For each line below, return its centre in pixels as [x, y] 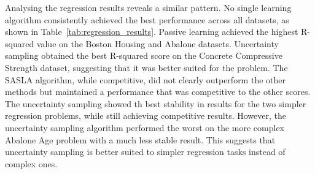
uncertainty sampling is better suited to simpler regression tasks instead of [145, 152]
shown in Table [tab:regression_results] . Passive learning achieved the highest [152, 32]
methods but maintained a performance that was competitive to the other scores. [158, 92]
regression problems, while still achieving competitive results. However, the [146, 115]
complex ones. [31, 163]
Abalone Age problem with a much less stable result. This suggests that [140, 139]
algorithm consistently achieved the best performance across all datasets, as [147, 19]
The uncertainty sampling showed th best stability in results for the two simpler [156, 103]
